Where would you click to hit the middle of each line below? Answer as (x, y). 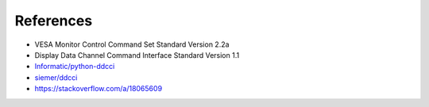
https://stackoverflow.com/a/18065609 (99, 89)
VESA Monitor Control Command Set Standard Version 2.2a (132, 44)
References (54, 21)
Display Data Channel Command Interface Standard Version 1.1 (137, 55)
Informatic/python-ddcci (75, 67)
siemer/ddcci (56, 77)
